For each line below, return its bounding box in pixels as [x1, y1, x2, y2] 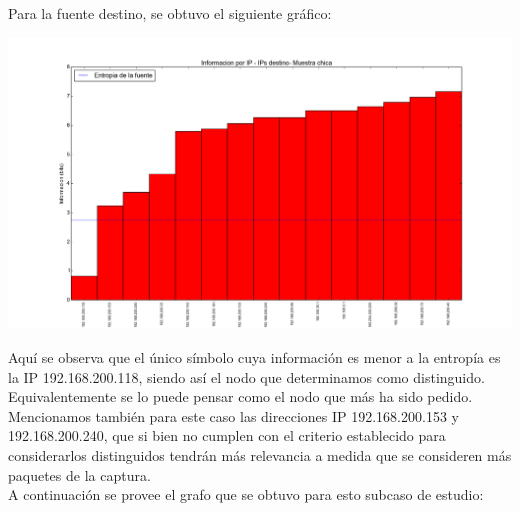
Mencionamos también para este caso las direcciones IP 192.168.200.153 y [8, 405, 459, 426]
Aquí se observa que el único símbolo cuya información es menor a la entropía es [8, 347, 501, 368]
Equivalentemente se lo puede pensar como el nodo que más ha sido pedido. [8, 386, 473, 407]
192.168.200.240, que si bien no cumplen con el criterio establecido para [8, 425, 446, 446]
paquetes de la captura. [8, 464, 151, 485]
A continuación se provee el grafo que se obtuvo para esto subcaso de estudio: [8, 484, 484, 505]
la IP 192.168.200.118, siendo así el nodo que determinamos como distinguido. [8, 366, 485, 387]
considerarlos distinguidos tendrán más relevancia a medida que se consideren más [8, 445, 512, 466]
